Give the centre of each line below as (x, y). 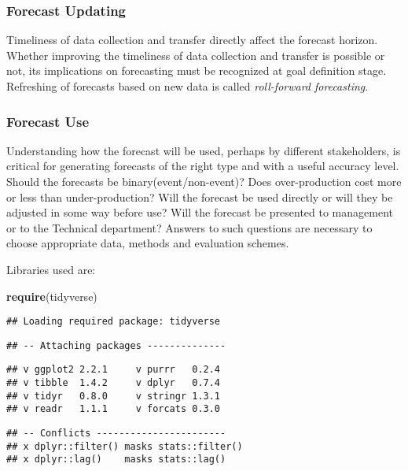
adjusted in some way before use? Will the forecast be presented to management (200, 212)
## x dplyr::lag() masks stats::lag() (116, 460)
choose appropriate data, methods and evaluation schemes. (148, 243)
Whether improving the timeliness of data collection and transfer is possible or (196, 55)
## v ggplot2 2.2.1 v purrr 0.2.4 (114, 370)
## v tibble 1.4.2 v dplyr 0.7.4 (114, 383)
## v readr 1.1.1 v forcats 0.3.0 (114, 409)
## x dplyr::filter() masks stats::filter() (125, 446)
